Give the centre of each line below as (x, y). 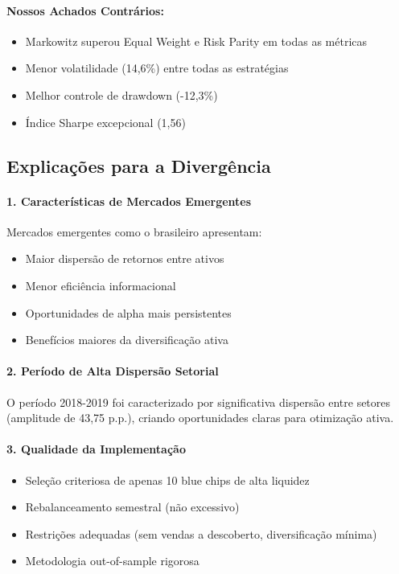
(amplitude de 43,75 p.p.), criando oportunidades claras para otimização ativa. (200, 418)
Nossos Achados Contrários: (85, 10)
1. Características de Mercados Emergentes (129, 201)
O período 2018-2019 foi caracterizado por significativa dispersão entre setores (199, 402)
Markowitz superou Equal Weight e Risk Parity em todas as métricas (196, 41)
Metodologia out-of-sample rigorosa (112, 561)
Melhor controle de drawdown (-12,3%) (121, 94)
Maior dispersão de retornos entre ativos (125, 258)
